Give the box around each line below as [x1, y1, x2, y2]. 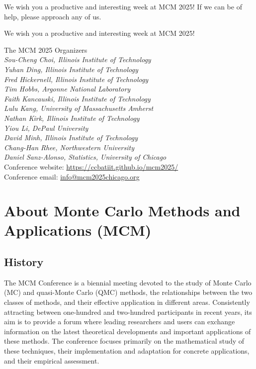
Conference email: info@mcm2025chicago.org [4, 171, 140, 182]
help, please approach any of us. [4, 11, 101, 21]
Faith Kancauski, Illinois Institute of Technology [4, 93, 151, 103]
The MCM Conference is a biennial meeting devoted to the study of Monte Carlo [4, 277, 252, 287]
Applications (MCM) [4, 220, 152, 240]
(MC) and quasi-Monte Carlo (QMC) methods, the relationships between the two [4, 287, 253, 297]
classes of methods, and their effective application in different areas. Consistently [4, 297, 250, 307]
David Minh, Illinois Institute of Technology [4, 132, 138, 143]
